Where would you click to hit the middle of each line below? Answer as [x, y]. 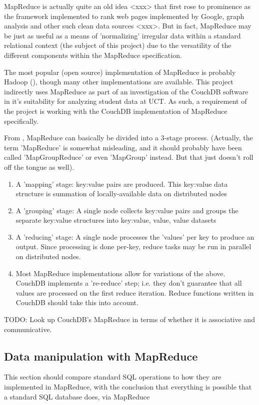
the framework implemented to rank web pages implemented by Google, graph [124, 16]
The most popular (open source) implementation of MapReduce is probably [120, 72]
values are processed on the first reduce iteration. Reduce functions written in [135, 292]
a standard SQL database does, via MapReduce [77, 396]
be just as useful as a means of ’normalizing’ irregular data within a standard [122, 35]
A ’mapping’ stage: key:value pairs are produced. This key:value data [122, 184]
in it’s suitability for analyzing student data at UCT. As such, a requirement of [125, 101]
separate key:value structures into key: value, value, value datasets [116, 220]
